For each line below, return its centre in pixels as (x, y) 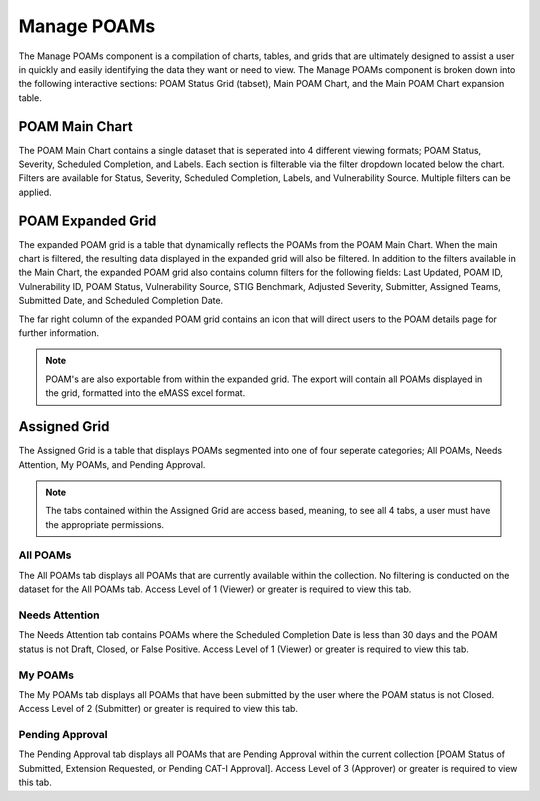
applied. (35, 192)
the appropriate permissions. (105, 524)
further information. (59, 333)
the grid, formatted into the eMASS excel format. (145, 393)
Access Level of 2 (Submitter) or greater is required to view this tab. (158, 709)
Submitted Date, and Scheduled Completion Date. (121, 301)
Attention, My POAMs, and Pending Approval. (112, 464)
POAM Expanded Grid (87, 220)
